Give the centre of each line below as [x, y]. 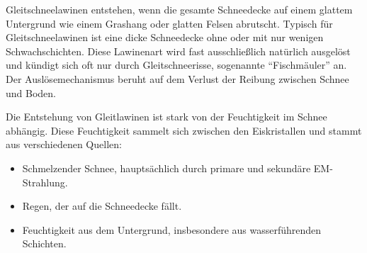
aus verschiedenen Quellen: [64, 144]
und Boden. [31, 92]
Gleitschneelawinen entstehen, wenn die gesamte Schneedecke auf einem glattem [179, 9]
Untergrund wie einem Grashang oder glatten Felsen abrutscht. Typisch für [169, 23]
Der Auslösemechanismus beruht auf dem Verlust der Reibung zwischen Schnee [177, 78]
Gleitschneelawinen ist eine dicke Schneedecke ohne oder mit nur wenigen [165, 37]
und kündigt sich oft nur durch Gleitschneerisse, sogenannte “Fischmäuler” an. [176, 65]
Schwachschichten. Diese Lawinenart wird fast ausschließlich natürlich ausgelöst [178, 51]
